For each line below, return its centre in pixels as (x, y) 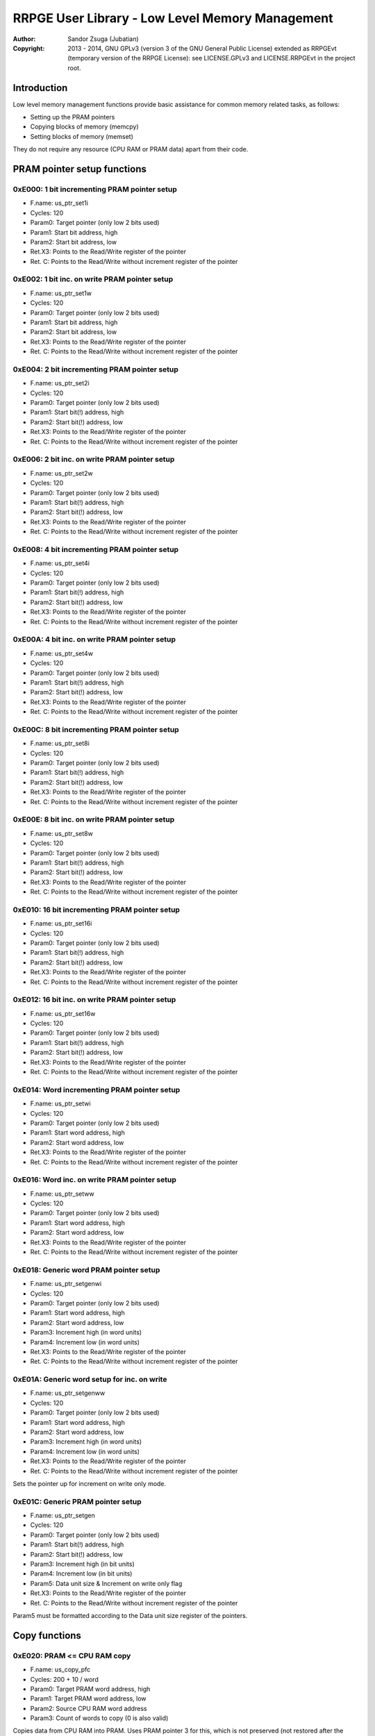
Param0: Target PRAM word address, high (90, 1689)
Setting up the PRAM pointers (73, 117)
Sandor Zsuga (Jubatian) (103, 39)
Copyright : (29, 48)
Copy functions (47, 1635)
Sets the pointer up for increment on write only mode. (90, 1483)
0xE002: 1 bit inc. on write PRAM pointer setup (93, 279)
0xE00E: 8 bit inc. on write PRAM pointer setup (94, 819)
